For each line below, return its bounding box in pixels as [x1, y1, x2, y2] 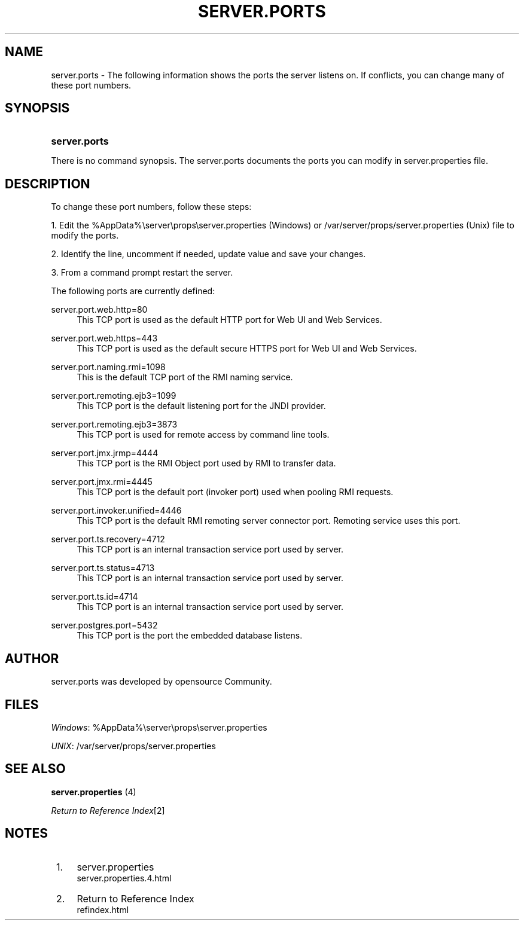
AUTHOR [5, 651, 59, 666]
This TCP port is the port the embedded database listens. [77, 630, 303, 641]
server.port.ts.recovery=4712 [51, 534, 165, 545]
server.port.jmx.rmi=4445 [51, 477, 153, 487]
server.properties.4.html [77, 872, 172, 883]
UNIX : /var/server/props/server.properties [51, 740, 216, 751]
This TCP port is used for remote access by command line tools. [77, 429, 330, 440]
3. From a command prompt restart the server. [51, 267, 233, 278]
